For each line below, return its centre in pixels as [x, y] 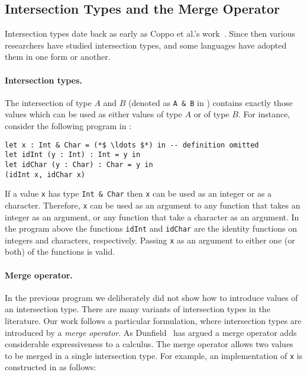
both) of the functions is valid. [60, 251]
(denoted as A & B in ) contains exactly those [211, 102]
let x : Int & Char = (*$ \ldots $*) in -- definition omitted [132, 145]
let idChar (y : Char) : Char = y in [79, 164]
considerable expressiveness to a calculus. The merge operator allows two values [149, 344]
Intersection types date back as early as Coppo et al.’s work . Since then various [150, 33]
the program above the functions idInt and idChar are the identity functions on [151, 228]
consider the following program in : [68, 126]
